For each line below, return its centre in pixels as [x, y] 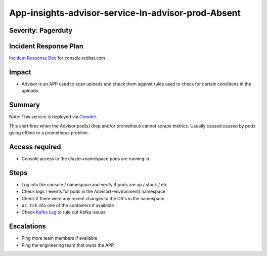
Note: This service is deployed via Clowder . [53, 117]
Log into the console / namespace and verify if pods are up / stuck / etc [94, 184]
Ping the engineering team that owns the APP [68, 245]
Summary [24, 105]
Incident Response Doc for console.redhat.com [57, 58]
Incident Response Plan [46, 46]
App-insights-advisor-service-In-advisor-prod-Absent [125, 13]
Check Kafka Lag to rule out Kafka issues [64, 212]
